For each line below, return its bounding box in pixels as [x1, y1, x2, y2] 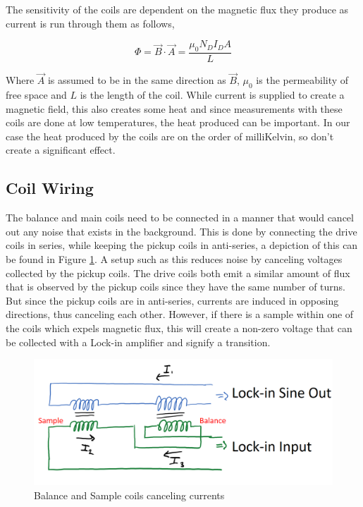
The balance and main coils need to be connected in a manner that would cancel [6, 210, 354, 225]
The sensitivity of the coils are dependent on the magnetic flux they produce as [6, 2, 349, 16]
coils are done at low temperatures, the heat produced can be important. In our [6, 115, 350, 130]
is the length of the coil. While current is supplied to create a [80, 87, 345, 102]
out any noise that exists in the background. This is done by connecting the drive [6, 224, 357, 238]
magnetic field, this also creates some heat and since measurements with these [6, 101, 343, 116]
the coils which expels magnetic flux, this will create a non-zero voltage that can [6, 320, 352, 335]
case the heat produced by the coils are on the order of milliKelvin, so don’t [6, 128, 334, 143]
